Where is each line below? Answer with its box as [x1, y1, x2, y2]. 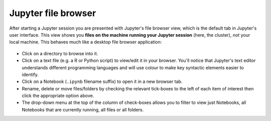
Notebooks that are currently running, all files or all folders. [22, 106, 144, 112]
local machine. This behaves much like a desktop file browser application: [9, 39, 162, 45]
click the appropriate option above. [22, 93, 94, 99]
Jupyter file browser [9, 8, 96, 19]
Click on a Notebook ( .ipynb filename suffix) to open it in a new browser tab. [22, 78, 183, 85]
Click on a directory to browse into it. [22, 50, 98, 56]
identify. [22, 71, 39, 77]
